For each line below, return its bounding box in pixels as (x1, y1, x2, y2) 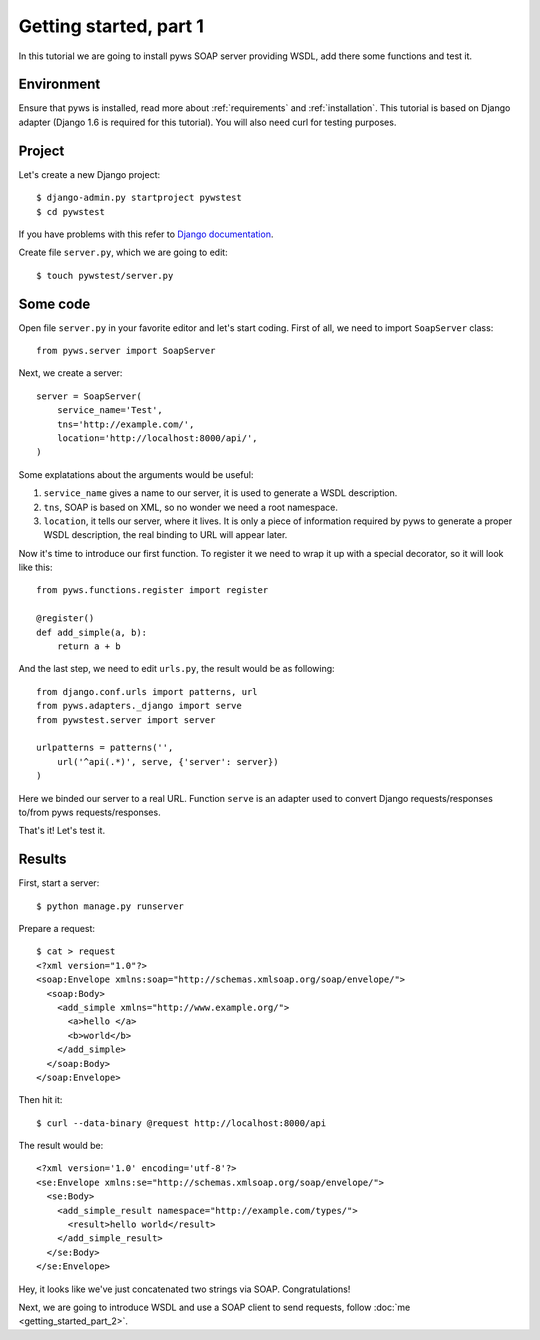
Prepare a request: (18, 923, 95, 935)
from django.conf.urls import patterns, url (36, 686, 259, 697)
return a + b (56, 641, 121, 652)
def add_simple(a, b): (36, 626, 148, 638)
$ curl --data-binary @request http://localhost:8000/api (36, 1117, 327, 1129)
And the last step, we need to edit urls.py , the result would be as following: (18, 663, 335, 675)
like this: (18, 561, 53, 574)
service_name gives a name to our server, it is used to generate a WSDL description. (43, 487, 398, 499)
